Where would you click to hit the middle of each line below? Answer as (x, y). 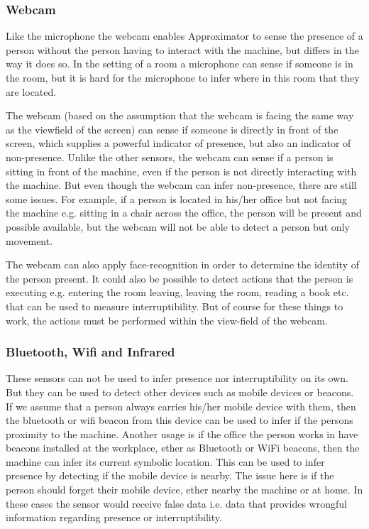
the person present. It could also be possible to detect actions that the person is (180, 278)
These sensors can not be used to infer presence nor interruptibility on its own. (177, 378)
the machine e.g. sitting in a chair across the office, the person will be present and (184, 213)
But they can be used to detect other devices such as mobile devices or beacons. (180, 392)
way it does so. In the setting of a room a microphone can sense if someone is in (180, 64)
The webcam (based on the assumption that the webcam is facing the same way (180, 115)
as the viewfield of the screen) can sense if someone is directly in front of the (172, 129)
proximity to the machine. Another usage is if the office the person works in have (182, 433)
